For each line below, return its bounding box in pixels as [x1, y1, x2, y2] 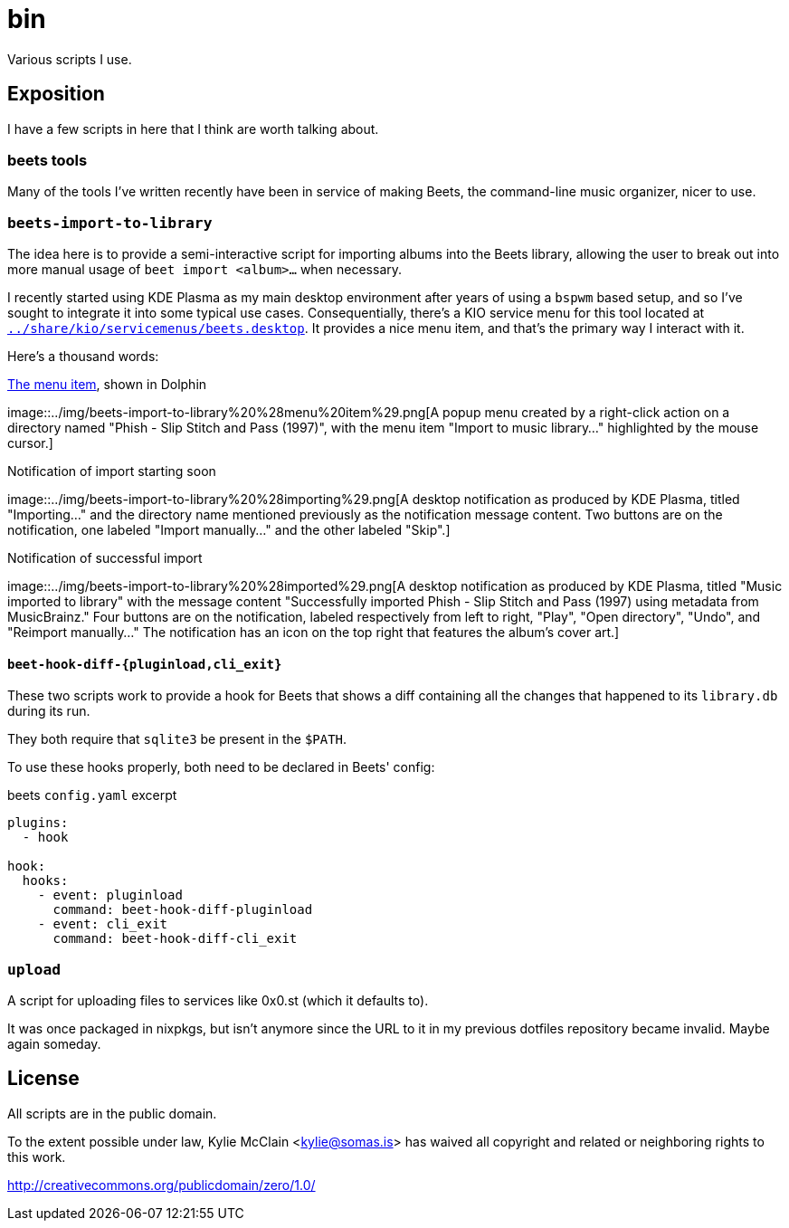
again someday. [7, 1036, 101, 1052]
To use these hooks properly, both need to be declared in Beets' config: [7, 759, 435, 776]
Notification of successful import [7, 550, 203, 566]
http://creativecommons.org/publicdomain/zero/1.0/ [7, 1176, 316, 1193]
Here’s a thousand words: [7, 348, 159, 365]
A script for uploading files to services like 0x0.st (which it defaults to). [7, 993, 429, 1009]
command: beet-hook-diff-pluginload [52, 902, 313, 918]
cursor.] [7, 435, 53, 452]
